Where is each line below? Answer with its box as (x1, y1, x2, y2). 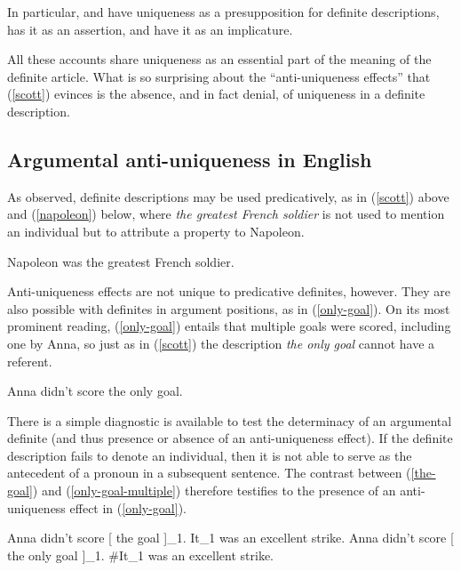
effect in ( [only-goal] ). (69, 498, 187, 517)
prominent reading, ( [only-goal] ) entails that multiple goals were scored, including (7, 317, 451, 335)
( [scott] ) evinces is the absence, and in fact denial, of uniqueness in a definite (7, 84, 425, 103)
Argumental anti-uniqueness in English (7, 145, 372, 173)
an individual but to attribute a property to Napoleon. (7, 221, 305, 240)
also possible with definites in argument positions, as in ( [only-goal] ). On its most (7, 299, 450, 318)
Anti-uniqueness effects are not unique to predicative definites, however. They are (7, 282, 450, 301)
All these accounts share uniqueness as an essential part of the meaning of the (7, 50, 432, 68)
